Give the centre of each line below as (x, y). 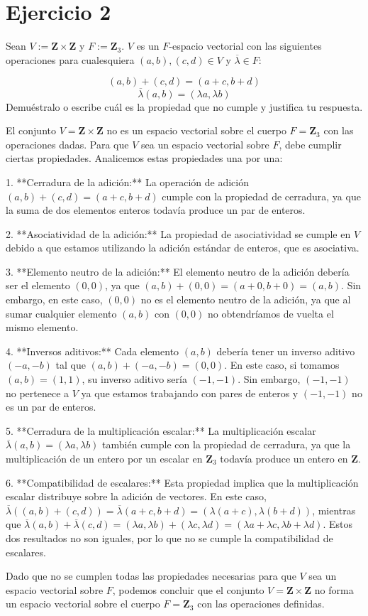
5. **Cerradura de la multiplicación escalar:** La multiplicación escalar (161, 430)
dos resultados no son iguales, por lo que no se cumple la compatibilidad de (169, 537)
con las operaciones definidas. (261, 604)
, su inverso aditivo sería (134, 379)
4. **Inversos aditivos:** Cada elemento (93, 351)
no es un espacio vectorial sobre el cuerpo (196, 130)
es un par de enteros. (51, 407)
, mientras (334, 510)
